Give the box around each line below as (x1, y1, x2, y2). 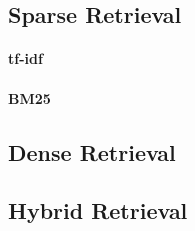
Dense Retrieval (8, 136, 176, 167)
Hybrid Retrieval (8, 195, 188, 226)
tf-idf (8, 48, 43, 69)
